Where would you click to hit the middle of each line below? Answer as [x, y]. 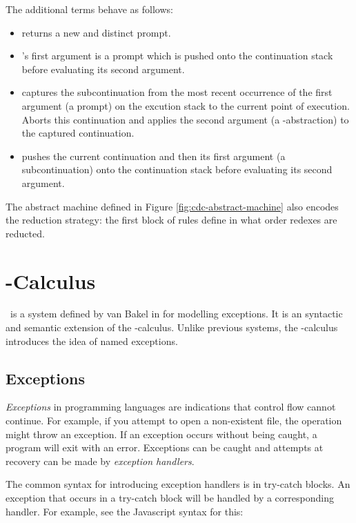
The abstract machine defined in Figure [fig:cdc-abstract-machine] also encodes [172, 206]
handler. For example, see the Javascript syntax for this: [125, 511]
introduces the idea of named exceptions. [92, 341]
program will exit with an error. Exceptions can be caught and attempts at [165, 447]
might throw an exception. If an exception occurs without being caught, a [161, 434]
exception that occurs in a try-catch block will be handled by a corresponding [170, 497]
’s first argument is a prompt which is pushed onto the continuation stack [177, 56]
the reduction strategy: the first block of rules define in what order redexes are [171, 220]
